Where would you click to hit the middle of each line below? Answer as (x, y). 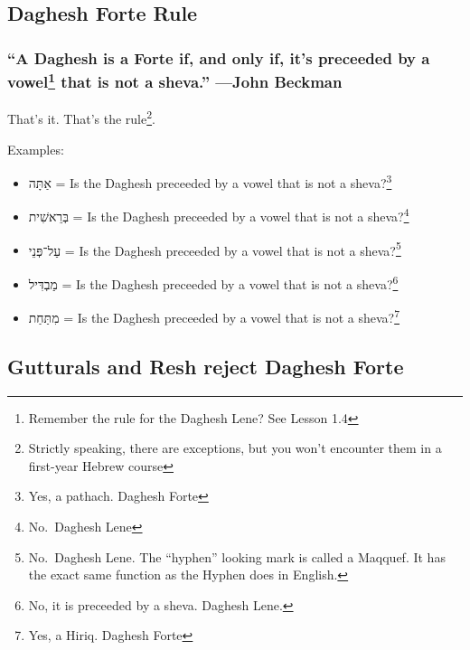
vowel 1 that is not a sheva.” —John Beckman (175, 80)
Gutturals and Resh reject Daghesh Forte (206, 366)
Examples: (36, 149)
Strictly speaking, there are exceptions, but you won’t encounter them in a (235, 448)
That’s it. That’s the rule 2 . (81, 118)
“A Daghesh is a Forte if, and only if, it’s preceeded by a (219, 57)
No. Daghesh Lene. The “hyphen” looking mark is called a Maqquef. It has (237, 556)
